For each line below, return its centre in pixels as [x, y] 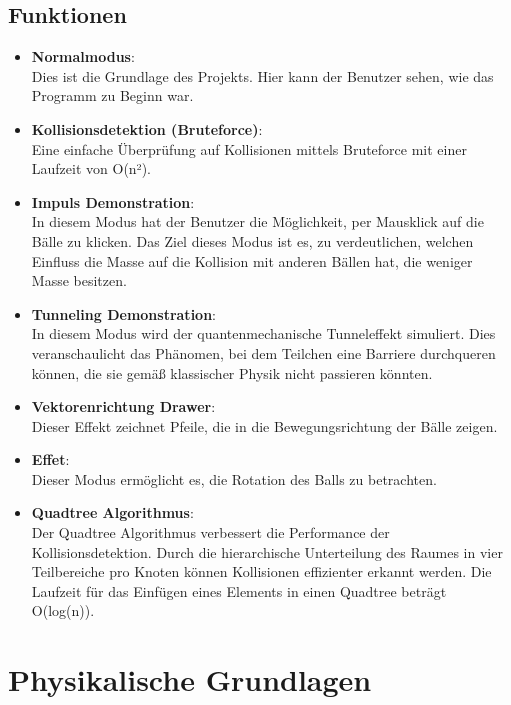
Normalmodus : [83, 56]
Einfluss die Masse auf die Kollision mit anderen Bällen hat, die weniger [252, 260]
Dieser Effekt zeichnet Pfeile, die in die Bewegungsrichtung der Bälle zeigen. [264, 425]
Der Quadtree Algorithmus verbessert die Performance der [210, 532]
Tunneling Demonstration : [123, 313]
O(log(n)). [63, 610]
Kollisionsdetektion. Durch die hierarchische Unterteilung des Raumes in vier [267, 551]
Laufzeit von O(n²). [91, 168]
